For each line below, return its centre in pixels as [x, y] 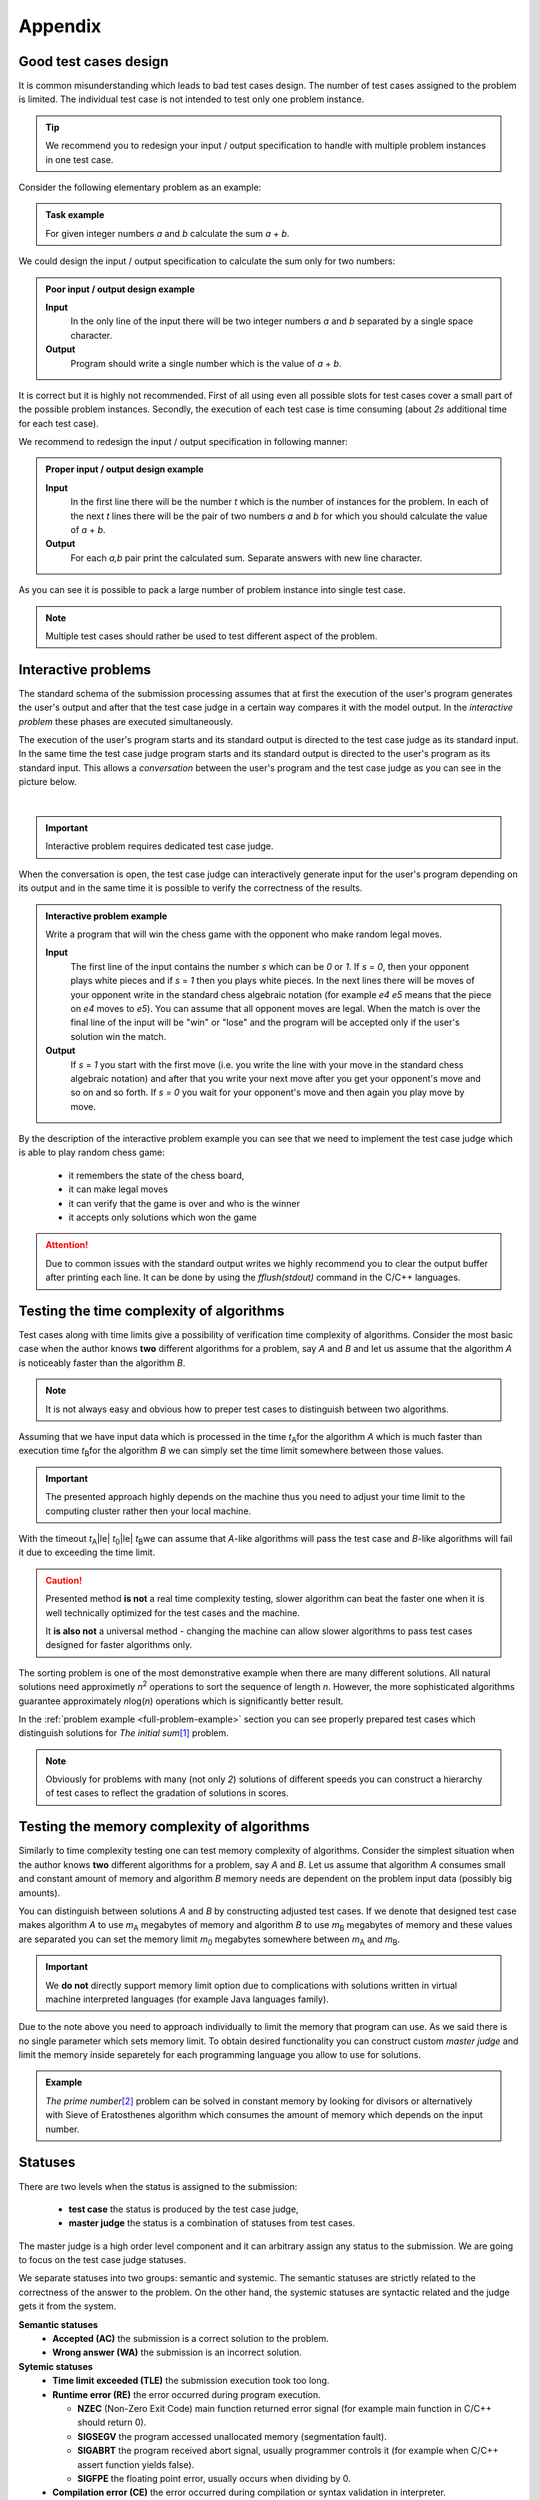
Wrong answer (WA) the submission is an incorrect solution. [177, 2352]
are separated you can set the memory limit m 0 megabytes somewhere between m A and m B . [209, 1940]
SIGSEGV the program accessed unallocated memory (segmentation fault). [232, 2436]
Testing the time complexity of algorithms [151, 1311]
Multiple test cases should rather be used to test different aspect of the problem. [211, 636]
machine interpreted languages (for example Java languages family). [187, 1999]
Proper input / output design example [124, 469]
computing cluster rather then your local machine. [148, 1511]
